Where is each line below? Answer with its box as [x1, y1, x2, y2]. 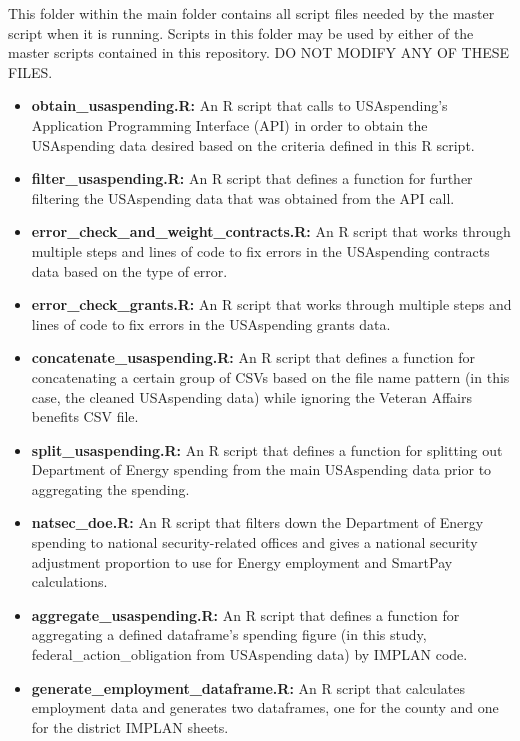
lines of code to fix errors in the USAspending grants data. [31, 313, 391, 334]
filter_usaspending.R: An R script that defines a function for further [31, 168, 473, 189]
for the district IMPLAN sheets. [31, 716, 229, 737]
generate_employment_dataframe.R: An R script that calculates [31, 677, 465, 698]
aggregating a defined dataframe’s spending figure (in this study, [31, 624, 427, 645]
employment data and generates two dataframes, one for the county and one [31, 697, 499, 718]
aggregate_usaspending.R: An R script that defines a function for [31, 604, 460, 625]
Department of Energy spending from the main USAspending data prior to [31, 459, 492, 480]
